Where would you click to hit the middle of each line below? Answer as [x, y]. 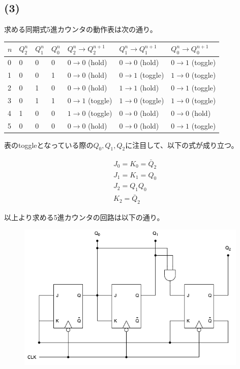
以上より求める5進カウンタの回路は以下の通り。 [84, 217]
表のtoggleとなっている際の [49, 145]
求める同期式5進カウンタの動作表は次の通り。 [81, 29]
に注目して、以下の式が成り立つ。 [182, 145]
